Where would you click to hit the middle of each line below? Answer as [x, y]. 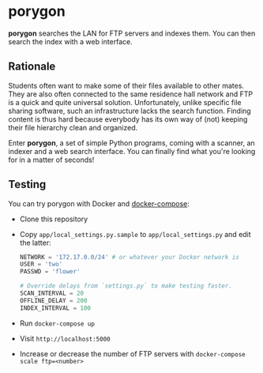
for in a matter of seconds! [51, 160]
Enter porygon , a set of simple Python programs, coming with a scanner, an [131, 143]
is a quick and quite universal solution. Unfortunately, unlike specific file [125, 102]
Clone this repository [54, 219]
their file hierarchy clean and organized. [73, 127]
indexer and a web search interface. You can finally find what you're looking [132, 151]
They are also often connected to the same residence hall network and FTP [131, 94]
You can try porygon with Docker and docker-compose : [99, 203]
